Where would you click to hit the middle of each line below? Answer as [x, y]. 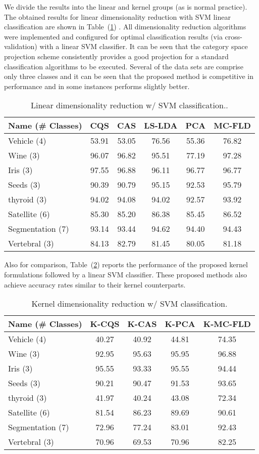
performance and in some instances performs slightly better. [97, 86]
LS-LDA [161, 126]
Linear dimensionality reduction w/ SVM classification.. [129, 105]
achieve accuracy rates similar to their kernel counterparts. [95, 284]
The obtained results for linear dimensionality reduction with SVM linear [117, 16]
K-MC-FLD [227, 324]
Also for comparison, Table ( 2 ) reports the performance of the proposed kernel [126, 264]
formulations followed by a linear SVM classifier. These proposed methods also [125, 274]
